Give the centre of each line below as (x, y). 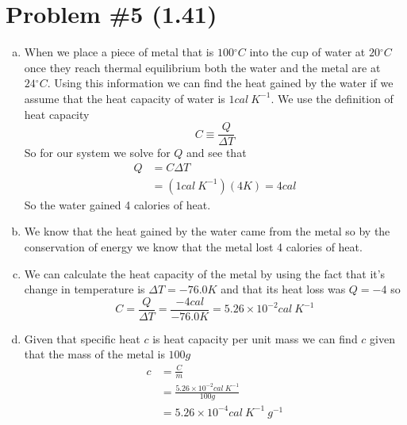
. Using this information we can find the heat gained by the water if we (220, 83)
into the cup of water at (307, 52)
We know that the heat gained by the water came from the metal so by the (207, 231)
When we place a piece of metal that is (119, 52)
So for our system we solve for (97, 153)
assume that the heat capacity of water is (125, 98)
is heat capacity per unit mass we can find (255, 338)
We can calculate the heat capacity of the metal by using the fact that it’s (205, 273)
